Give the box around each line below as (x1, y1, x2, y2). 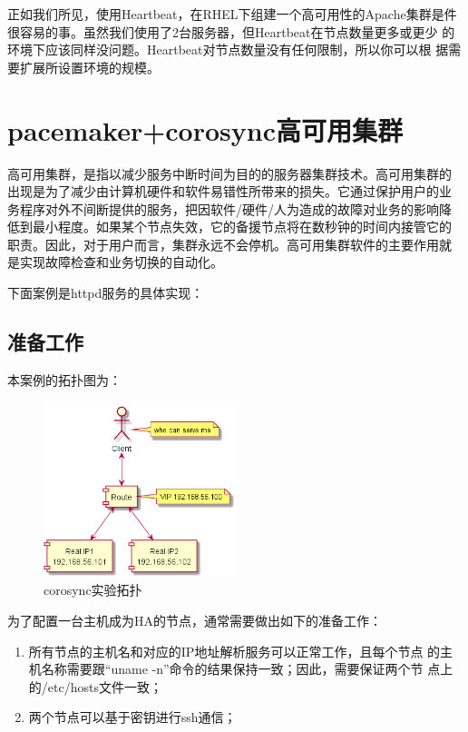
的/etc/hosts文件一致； (28, 677, 162, 696)
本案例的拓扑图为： (7, 370, 122, 389)
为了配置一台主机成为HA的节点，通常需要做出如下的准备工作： (7, 611, 382, 630)
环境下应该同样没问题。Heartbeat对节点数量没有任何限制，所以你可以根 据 (7, 40, 449, 59)
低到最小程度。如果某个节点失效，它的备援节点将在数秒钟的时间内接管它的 (7, 217, 452, 236)
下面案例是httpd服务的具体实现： (7, 283, 204, 302)
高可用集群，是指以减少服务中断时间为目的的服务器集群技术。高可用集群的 (7, 163, 452, 183)
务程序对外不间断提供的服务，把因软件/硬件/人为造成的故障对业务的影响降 (7, 199, 452, 218)
